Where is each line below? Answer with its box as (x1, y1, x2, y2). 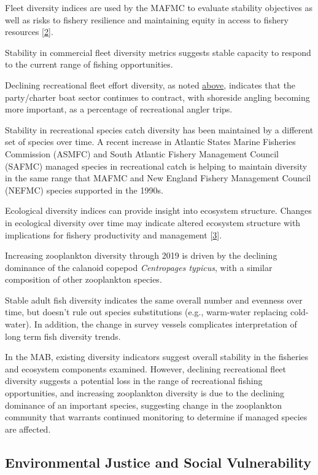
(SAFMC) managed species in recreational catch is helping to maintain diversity (5, 159, 308, 172)
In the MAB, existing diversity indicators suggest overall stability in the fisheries (5, 350, 309, 363)
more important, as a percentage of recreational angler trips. (5, 103, 233, 116)
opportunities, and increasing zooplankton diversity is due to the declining (5, 387, 285, 399)
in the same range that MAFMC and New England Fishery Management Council (5, 171, 311, 184)
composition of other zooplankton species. (5, 273, 162, 286)
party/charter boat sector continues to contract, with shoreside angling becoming (5, 90, 310, 103)
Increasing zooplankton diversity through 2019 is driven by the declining (5, 249, 277, 262)
